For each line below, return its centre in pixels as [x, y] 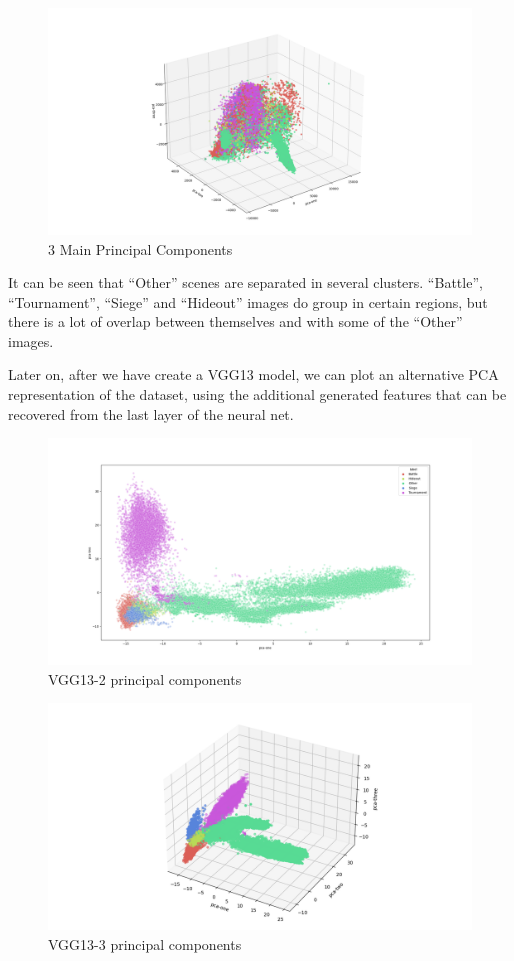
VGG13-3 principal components [145, 943]
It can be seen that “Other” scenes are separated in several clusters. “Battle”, [245, 282]
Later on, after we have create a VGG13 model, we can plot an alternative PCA [253, 374]
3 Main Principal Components [140, 248]
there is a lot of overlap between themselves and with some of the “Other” [235, 321]
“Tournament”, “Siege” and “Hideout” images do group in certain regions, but [248, 301]
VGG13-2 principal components [145, 678]
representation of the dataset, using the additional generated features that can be [257, 394]
